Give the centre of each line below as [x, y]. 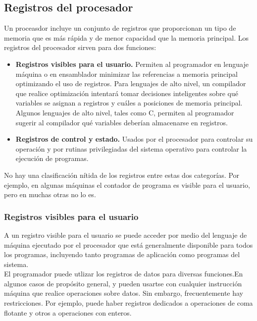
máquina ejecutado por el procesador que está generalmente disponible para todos [128, 244]
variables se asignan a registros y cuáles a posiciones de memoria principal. [129, 103]
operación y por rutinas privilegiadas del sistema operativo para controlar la [131, 148]
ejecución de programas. [52, 158]
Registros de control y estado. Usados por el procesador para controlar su [134, 139]
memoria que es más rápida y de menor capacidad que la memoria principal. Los [127, 37]
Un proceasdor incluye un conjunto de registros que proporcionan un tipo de [120, 28]
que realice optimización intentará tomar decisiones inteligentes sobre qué [127, 93]
